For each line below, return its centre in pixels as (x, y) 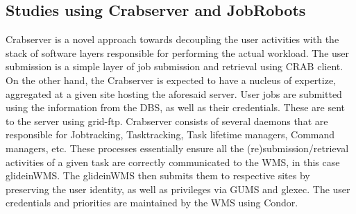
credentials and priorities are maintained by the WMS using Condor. (152, 203)
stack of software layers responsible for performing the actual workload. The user (178, 52)
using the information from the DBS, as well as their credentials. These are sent (176, 107)
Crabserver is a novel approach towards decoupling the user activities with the (172, 39)
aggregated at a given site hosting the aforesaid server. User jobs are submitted (174, 93)
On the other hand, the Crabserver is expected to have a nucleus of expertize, (171, 80)
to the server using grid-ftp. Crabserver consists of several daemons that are (167, 121)
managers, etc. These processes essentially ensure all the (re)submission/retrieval (177, 148)
